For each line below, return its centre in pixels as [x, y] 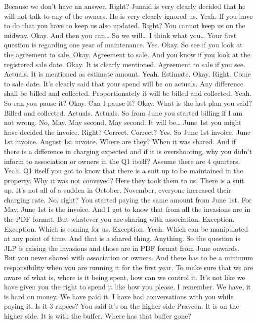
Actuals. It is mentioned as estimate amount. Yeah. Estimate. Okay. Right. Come [128, 74]
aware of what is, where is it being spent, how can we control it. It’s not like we [125, 277]
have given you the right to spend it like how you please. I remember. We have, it [128, 287]
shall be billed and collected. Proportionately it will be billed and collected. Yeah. [128, 93]
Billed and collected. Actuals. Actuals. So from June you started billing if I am [123, 112]
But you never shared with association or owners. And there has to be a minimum [128, 258]
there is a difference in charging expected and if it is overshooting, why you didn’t [128, 151]
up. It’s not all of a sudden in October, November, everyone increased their [118, 190]
